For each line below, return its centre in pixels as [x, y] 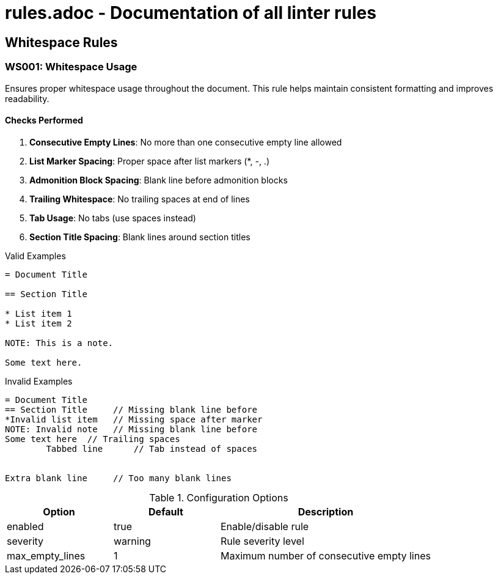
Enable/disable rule [265, 526]
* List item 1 [38, 313]
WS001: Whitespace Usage [71, 67]
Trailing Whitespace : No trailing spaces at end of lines [140, 199]
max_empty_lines [46, 555]
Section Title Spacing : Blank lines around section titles [140, 237]
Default [166, 511]
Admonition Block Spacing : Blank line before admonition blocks [159, 180]
